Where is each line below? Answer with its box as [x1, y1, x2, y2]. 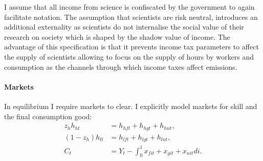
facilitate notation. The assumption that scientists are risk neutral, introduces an [4, 11, 258, 22]
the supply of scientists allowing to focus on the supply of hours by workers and [4, 51, 254, 62]
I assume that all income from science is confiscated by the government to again [4, 2, 255, 12]
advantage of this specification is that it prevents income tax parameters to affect [4, 41, 259, 52]
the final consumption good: [4, 111, 92, 121]
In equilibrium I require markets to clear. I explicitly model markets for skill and [4, 100, 257, 111]
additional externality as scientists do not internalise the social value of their [4, 21, 244, 32]
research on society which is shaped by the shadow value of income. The [4, 31, 230, 42]
